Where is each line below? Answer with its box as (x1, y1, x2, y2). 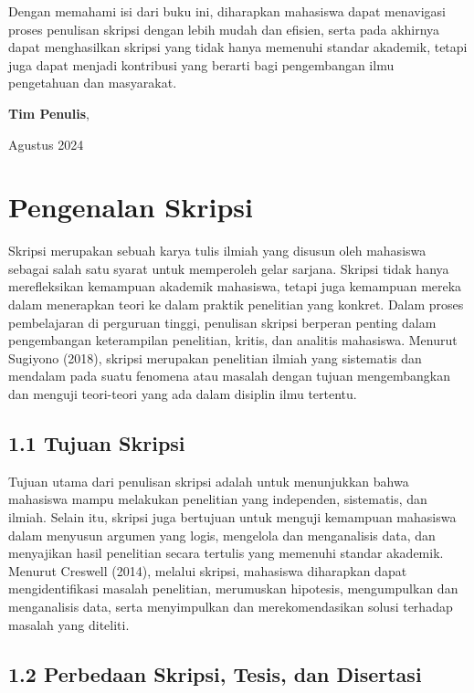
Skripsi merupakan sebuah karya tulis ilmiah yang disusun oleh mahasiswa (8, 241, 427, 260)
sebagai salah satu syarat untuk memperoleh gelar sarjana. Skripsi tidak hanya (8, 258, 449, 278)
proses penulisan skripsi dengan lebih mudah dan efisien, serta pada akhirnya (8, 19, 440, 38)
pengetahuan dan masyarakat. (8, 73, 177, 92)
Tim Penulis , (8, 103, 90, 122)
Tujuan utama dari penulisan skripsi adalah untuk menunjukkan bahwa (8, 471, 409, 490)
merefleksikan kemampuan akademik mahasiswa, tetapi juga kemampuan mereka (8, 277, 462, 296)
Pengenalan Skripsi (8, 188, 253, 226)
